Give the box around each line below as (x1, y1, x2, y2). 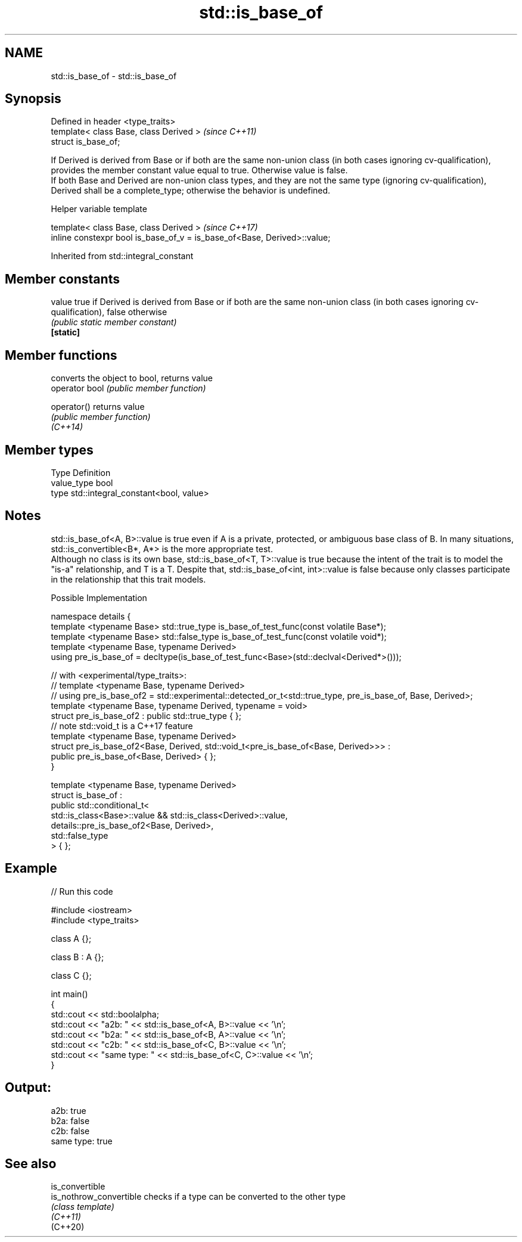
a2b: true (51, 1105, 86, 1116)
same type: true (51, 1135, 113, 1146)
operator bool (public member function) (51, 383, 206, 394)
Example (5, 861, 57, 876)
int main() (51, 988, 88, 999)
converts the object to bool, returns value (51, 373, 213, 384)
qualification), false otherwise (51, 307, 167, 317)
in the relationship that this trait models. (51, 574, 206, 584)
